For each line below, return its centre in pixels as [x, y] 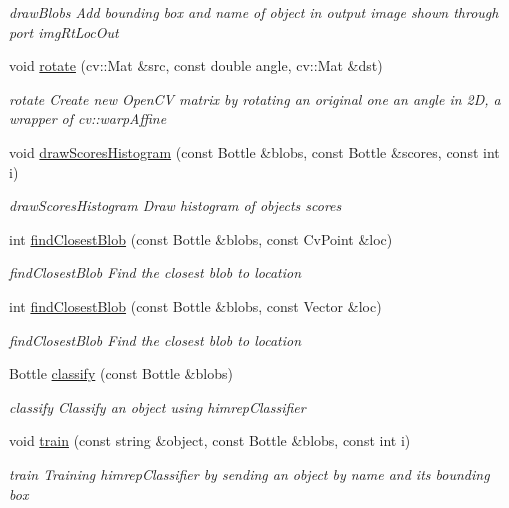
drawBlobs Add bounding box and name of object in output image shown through [254, 12]
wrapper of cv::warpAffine [88, 118]
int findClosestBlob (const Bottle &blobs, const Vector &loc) [195, 305]
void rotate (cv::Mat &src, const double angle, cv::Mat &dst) [196, 65]
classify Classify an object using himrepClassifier [157, 406]
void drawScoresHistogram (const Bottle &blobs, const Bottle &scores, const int [254, 151]
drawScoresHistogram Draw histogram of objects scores [175, 205]
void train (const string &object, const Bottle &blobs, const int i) [210, 440]
